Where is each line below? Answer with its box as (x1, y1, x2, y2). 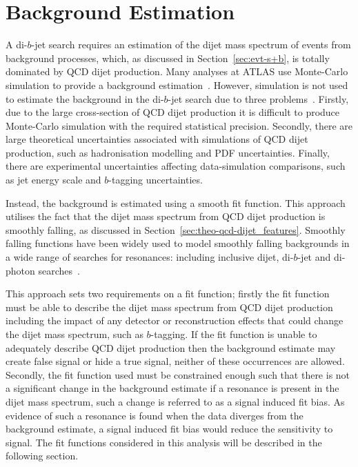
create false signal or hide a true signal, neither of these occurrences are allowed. (6, 354, 345, 368)
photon (6, 263, 35, 277)
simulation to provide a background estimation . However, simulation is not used (6, 77, 348, 92)
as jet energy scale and (6, 172, 101, 187)
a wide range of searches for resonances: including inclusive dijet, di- (6, 250, 294, 264)
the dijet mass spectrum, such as (6, 327, 143, 341)
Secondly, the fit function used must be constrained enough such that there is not (6, 367, 350, 381)
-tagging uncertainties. (108, 172, 203, 187)
